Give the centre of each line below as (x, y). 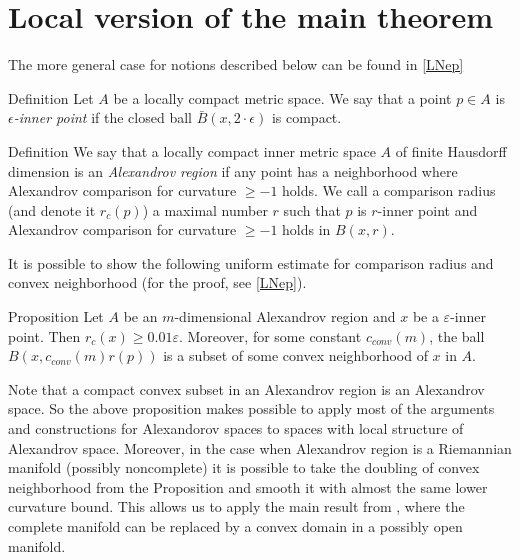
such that (312, 209)
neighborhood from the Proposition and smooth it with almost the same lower (248, 486)
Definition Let (51, 97)
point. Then (44, 335)
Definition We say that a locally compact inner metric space (192, 150)
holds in (306, 229)
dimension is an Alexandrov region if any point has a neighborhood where (233, 170)
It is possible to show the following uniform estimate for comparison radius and (251, 262)
